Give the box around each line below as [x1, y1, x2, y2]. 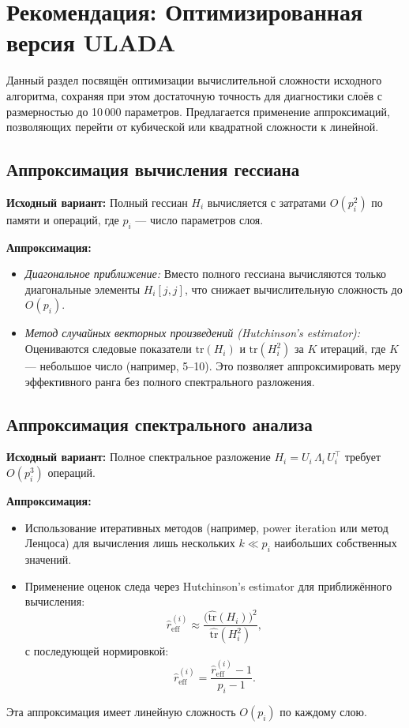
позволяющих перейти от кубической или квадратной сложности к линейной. [6, 118, 379, 135]
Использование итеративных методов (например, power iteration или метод [24, 519, 388, 535]
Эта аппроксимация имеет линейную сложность [6, 704, 236, 720]
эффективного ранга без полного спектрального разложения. [24, 373, 315, 389]
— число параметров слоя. [135, 211, 264, 227]
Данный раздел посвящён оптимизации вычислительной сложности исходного [6, 72, 382, 88]
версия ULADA [6, 26, 176, 58]
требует [344, 448, 381, 465]
